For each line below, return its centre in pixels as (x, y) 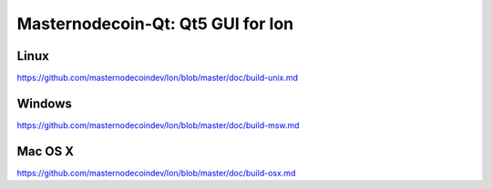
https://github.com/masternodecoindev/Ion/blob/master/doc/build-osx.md (156, 173)
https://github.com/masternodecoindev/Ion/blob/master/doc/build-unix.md (158, 78)
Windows (44, 103)
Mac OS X (46, 151)
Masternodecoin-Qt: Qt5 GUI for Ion (155, 24)
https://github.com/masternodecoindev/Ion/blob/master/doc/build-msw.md (158, 125)
